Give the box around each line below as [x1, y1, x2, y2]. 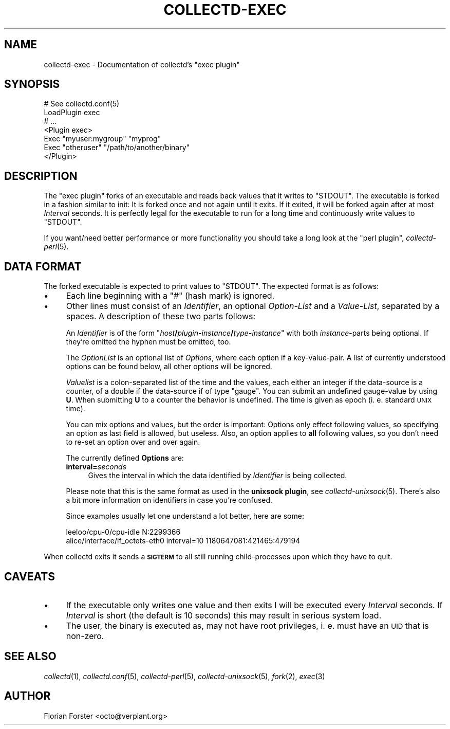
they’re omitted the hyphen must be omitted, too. [66, 337, 231, 347]
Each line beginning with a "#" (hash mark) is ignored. [66, 290, 275, 301]
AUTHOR [4, 689, 51, 703]
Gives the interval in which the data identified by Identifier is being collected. [88, 471, 347, 480]
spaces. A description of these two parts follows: [66, 311, 256, 322]
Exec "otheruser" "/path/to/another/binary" [44, 143, 190, 152]
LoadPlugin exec [44, 108, 100, 117]
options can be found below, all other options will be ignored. [66, 362, 272, 371]
